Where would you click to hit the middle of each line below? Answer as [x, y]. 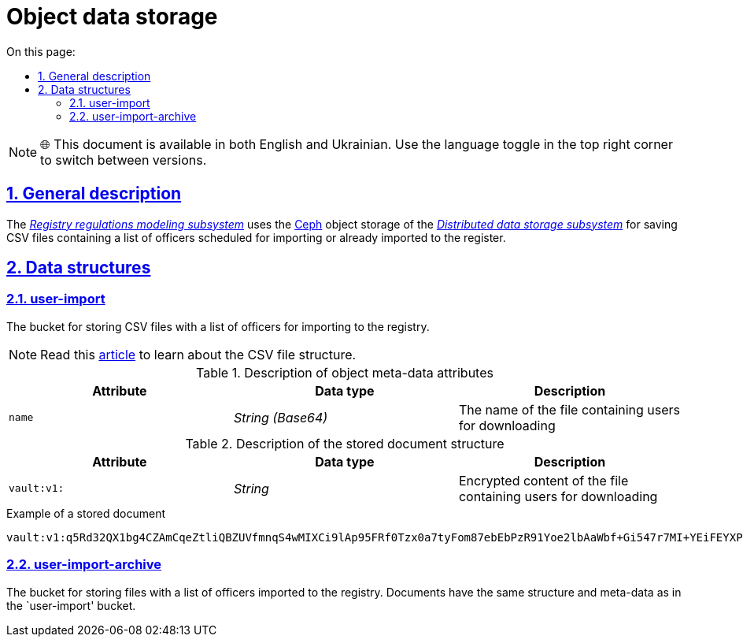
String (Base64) [281, 417]
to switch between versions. [124, 160]
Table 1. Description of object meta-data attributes [345, 372]
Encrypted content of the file [543, 480]
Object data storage [112, 17]
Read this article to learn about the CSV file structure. [198, 354]
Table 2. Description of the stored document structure [345, 443]
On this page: [41, 51]
